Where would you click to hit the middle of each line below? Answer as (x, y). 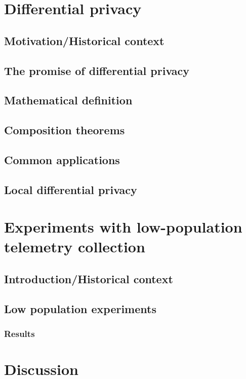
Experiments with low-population (123, 227)
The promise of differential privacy (97, 70)
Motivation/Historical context (84, 40)
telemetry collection (75, 247)
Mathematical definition (68, 100)
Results (19, 334)
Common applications (62, 159)
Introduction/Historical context (89, 279)
